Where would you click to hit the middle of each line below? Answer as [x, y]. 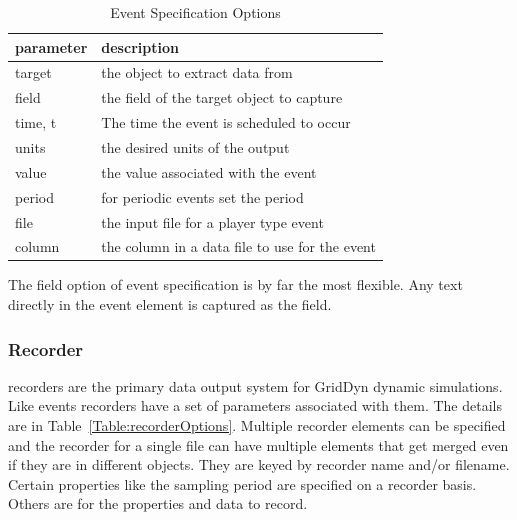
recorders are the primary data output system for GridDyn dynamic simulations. [255, 385]
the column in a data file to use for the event [238, 246]
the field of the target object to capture [222, 97]
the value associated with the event [209, 171]
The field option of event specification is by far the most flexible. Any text [235, 284]
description [140, 46]
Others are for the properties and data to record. [158, 503]
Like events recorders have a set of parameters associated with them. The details [255, 405]
